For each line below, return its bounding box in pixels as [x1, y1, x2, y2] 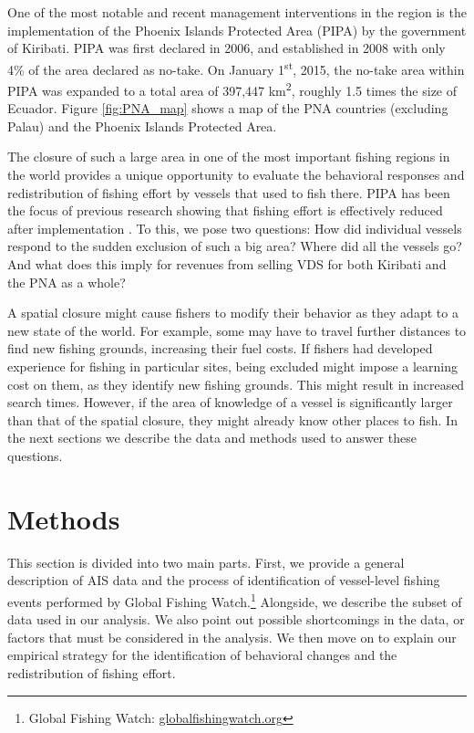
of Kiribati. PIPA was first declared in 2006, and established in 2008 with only [7, 38, 446, 58]
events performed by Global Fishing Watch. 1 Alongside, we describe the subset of [7, 589, 462, 611]
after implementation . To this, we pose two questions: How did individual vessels [7, 218, 462, 237]
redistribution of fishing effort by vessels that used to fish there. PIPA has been [7, 183, 450, 202]
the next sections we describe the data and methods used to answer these [7, 428, 417, 447]
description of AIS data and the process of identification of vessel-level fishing [7, 571, 440, 590]
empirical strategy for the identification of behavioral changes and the [7, 645, 397, 665]
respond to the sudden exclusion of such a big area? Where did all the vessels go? [7, 236, 462, 256]
